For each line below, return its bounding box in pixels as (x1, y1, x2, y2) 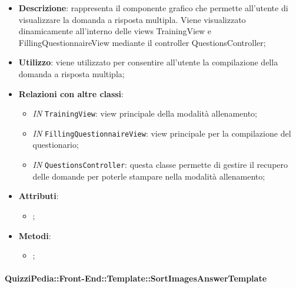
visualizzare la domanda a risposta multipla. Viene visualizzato (18, 13, 246, 25)
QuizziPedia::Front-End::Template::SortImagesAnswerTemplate (5, 272, 267, 284)
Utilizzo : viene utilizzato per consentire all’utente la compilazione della (18, 56, 278, 68)
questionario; (32, 138, 79, 151)
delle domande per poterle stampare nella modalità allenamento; (32, 170, 265, 182)
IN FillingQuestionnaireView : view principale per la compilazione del (32, 127, 291, 139)
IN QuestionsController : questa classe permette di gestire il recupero (32, 158, 288, 171)
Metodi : (18, 229, 51, 241)
